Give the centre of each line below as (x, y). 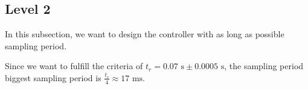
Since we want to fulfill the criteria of (74, 66)
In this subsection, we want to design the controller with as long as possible (145, 34)
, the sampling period (264, 66)
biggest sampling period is (53, 77)
